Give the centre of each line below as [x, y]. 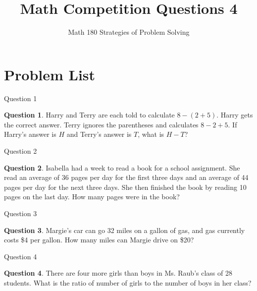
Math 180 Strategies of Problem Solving [129, 32]
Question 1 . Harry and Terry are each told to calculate [89, 115]
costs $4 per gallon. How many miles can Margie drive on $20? [99, 240]
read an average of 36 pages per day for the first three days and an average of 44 [126, 177]
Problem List [50, 74]
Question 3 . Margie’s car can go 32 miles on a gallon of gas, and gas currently [125, 230]
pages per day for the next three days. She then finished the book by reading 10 [125, 187]
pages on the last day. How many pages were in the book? [92, 197]
